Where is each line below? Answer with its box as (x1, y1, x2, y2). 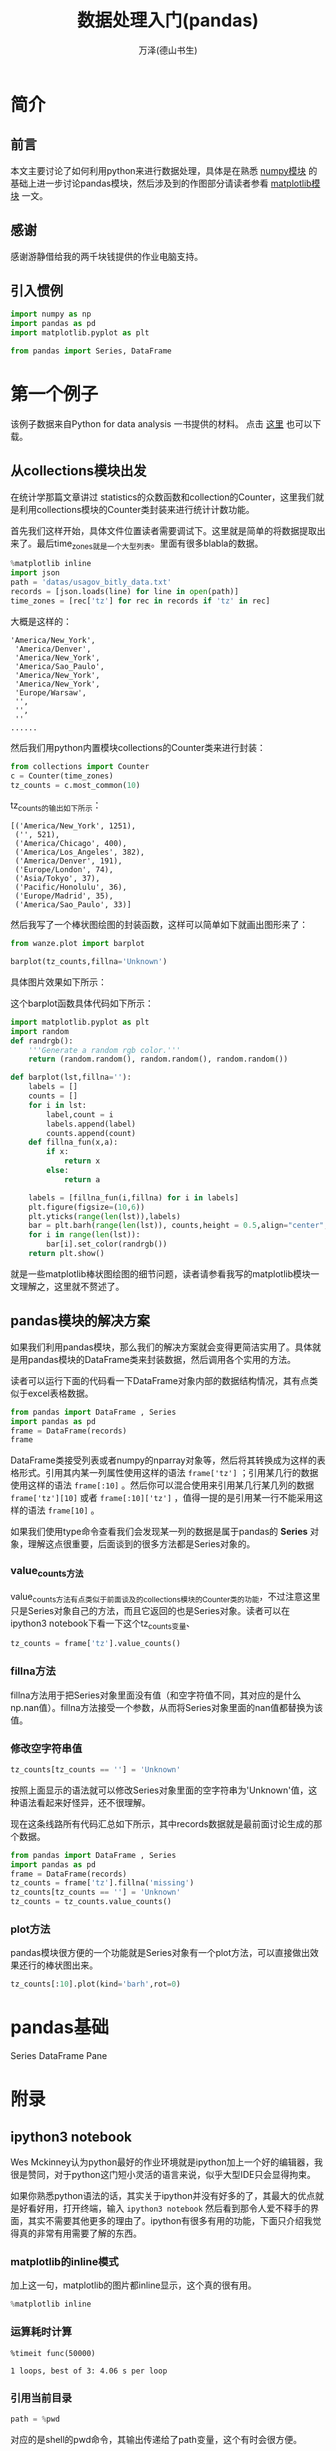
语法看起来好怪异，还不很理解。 (18, 1796, 151, 1808)
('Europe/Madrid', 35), (14, 891, 114, 901)
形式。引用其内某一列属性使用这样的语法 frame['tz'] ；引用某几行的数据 (18, 1467, 319, 1479)
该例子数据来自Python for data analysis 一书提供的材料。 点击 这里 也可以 (10, 417, 313, 430)
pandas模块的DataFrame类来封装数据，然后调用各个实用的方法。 (27, 1353, 297, 1365)
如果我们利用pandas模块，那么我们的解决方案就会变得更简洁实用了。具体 (10, 1341, 313, 1353)
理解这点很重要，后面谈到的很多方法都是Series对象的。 (27, 1538, 256, 1550)
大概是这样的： (10, 615, 72, 627)
